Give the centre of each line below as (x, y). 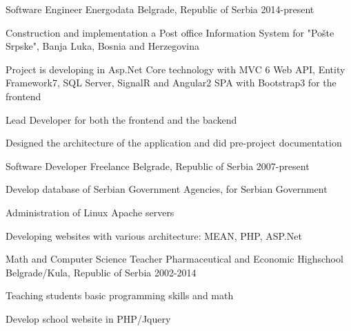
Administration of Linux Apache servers (90, 212)
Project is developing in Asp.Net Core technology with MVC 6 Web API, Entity (175, 69)
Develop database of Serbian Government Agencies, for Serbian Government (167, 189)
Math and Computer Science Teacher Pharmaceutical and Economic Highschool (174, 259)
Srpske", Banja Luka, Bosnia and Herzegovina (103, 46)
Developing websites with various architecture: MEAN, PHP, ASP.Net (154, 235)
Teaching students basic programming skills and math (120, 295)
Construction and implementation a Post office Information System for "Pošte (170, 32)
